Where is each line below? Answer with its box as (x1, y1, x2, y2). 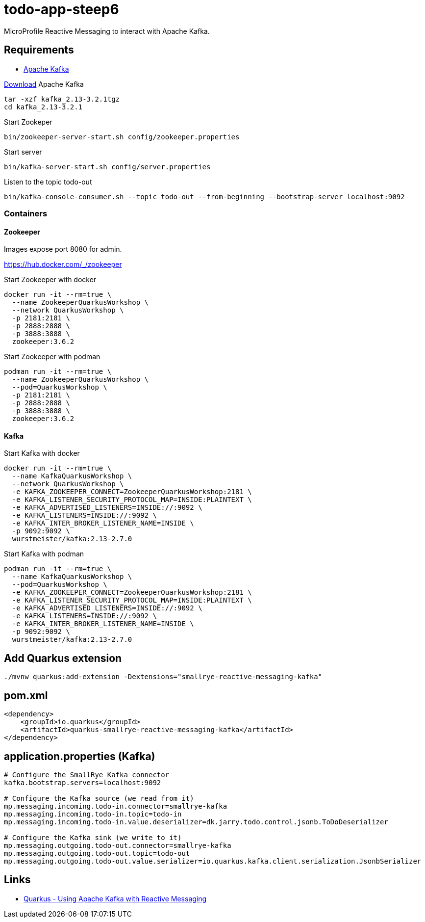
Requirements (4, 44, 74, 56)
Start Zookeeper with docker (4, 275, 97, 284)
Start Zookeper (4, 117, 52, 126)
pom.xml (4, 689, 48, 702)
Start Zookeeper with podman (4, 352, 100, 361)
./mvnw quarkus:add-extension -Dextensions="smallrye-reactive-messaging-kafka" (4, 673, 323, 681)
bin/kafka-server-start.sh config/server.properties (4, 162, 211, 171)
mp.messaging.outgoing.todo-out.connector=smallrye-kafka (4, 841, 231, 849)
